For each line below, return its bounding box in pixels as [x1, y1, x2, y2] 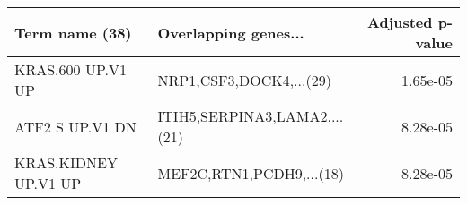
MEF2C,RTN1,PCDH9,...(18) [157, 162, 344, 184]
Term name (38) [14, 21, 132, 43]
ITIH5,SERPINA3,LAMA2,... [157, 106, 344, 126]
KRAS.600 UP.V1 [14, 59, 127, 80]
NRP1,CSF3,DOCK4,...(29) [157, 69, 331, 90]
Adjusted [366, 12, 433, 32]
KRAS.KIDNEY [14, 152, 118, 173]
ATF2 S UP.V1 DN [14, 115, 137, 137]
